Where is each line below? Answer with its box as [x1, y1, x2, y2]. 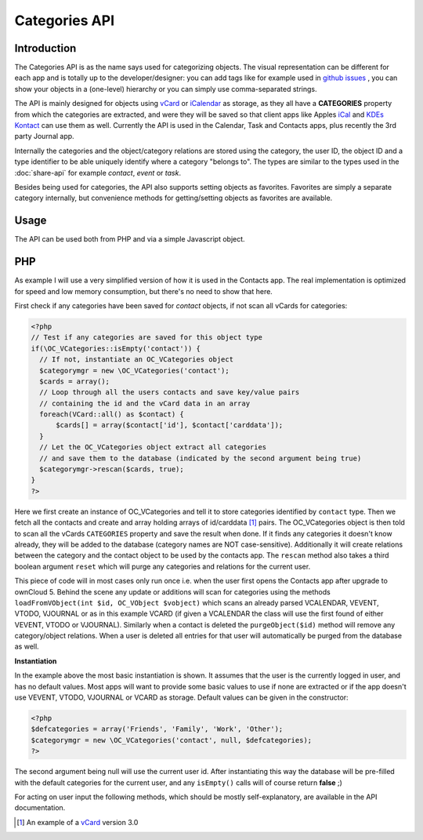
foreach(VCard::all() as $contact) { [39, 410, 184, 419]
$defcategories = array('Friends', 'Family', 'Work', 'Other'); [31, 725, 284, 733]
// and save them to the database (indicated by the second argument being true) [39, 453, 362, 463]
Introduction [14, 42, 77, 55]
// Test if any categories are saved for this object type [31, 333, 262, 342]
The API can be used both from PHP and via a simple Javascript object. [14, 235, 246, 244]
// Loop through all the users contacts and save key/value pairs [39, 388, 300, 397]
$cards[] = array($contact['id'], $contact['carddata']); [56, 420, 284, 430]
